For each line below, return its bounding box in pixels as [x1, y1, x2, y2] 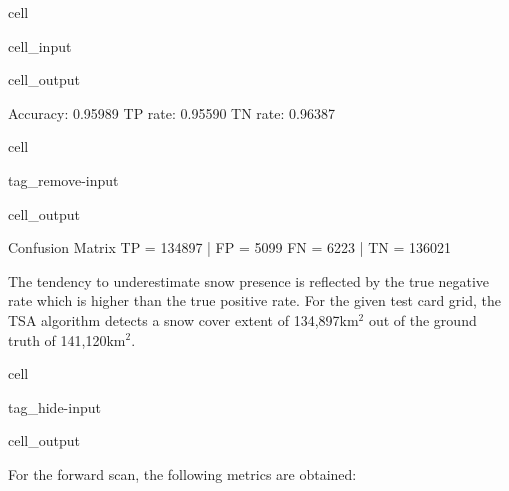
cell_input [8, 35, 72, 56]
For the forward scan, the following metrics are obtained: [8, 463, 357, 484]
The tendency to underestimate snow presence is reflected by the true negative [8, 270, 490, 291]
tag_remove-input [8, 169, 119, 190]
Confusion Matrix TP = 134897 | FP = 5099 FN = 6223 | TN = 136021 [8, 237, 452, 258]
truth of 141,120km [8, 329, 126, 350]
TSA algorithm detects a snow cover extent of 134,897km [8, 309, 359, 330]
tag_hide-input [8, 396, 101, 417]
